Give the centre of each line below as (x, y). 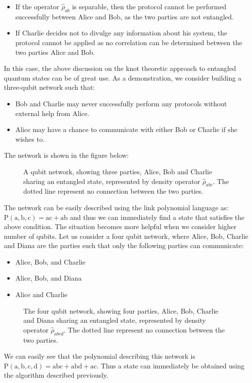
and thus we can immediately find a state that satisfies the (157, 217)
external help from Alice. (52, 113)
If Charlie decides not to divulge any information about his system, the (121, 33)
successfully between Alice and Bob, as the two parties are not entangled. (125, 16)
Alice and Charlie (41, 294)
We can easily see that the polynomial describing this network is (100, 356)
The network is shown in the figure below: (66, 155)
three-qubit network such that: (50, 87)
